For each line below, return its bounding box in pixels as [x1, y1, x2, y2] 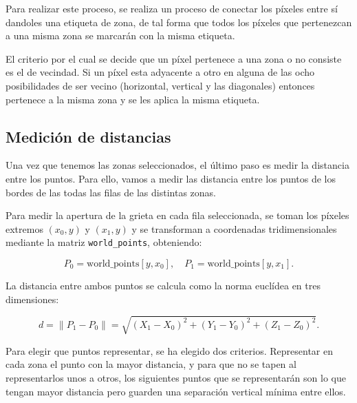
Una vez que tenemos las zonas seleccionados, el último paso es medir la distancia [6, 158, 349, 172]
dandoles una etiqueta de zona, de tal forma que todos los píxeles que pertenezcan [6, 14, 352, 29]
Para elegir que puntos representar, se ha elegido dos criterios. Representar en [6, 343, 333, 358]
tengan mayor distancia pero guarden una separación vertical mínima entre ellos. [6, 384, 346, 398]
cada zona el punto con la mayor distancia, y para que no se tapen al [6, 357, 296, 371]
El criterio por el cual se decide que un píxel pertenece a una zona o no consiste [6, 51, 342, 65]
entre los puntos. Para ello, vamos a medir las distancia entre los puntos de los [6, 171, 336, 185]
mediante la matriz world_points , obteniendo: [6, 235, 202, 249]
